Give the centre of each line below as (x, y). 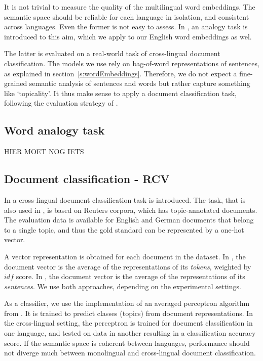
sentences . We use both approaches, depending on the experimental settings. (123, 286)
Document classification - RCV (87, 179)
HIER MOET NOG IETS (44, 151)
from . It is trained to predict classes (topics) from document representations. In (129, 313)
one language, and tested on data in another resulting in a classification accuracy (130, 333)
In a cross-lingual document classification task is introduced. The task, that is (125, 199)
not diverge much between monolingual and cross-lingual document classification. (130, 353)
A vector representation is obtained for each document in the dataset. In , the (125, 256)
